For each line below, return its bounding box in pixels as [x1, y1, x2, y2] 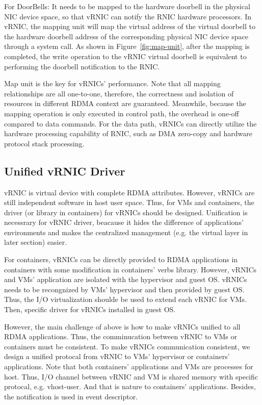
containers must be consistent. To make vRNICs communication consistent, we [4, 341, 250, 351]
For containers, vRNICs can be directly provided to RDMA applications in [4, 254, 238, 265]
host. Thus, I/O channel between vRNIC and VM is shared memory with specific [4, 371, 258, 382]
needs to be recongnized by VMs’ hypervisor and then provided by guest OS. [4, 284, 245, 294]
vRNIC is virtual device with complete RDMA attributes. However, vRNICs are [4, 187, 255, 197]
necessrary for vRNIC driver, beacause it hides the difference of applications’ [4, 217, 244, 227]
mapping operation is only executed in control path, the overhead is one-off [4, 108, 239, 118]
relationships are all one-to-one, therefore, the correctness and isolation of [4, 88, 234, 98]
